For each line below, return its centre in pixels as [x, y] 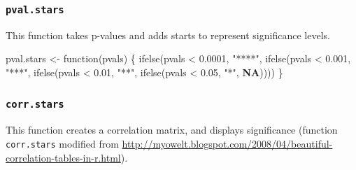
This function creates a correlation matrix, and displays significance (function [172, 130]
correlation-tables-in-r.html [63, 157]
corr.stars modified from [62, 143]
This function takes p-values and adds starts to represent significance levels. [168, 35]
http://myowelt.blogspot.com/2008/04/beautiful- [227, 143]
